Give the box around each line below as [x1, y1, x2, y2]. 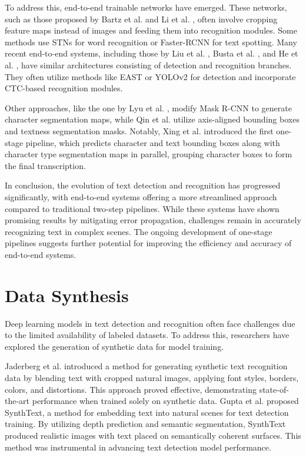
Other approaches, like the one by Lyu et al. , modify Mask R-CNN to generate [5, 101, 292, 114]
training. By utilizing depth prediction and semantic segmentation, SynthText [5, 418, 286, 430]
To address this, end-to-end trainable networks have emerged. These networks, [5, 1, 287, 13]
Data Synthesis [5, 283, 129, 307]
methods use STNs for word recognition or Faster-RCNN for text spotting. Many [5, 35, 297, 48]
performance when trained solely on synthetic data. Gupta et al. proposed [32, 395, 299, 407]
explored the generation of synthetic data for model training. [5, 340, 224, 352]
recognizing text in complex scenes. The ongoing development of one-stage [5, 225, 272, 237]
